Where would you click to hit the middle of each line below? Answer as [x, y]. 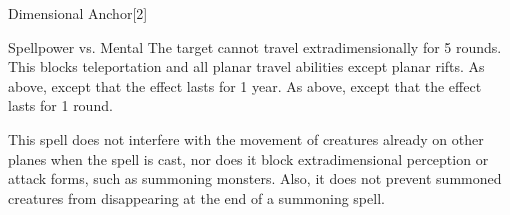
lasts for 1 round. [60, 105]
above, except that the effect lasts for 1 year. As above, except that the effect [245, 85]
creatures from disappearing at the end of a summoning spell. [196, 197]
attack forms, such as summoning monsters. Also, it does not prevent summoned [255, 178]
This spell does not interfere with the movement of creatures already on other [246, 138]
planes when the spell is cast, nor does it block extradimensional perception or [248, 158]
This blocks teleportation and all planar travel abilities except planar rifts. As [246, 66]
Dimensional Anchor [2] [78, 13]
